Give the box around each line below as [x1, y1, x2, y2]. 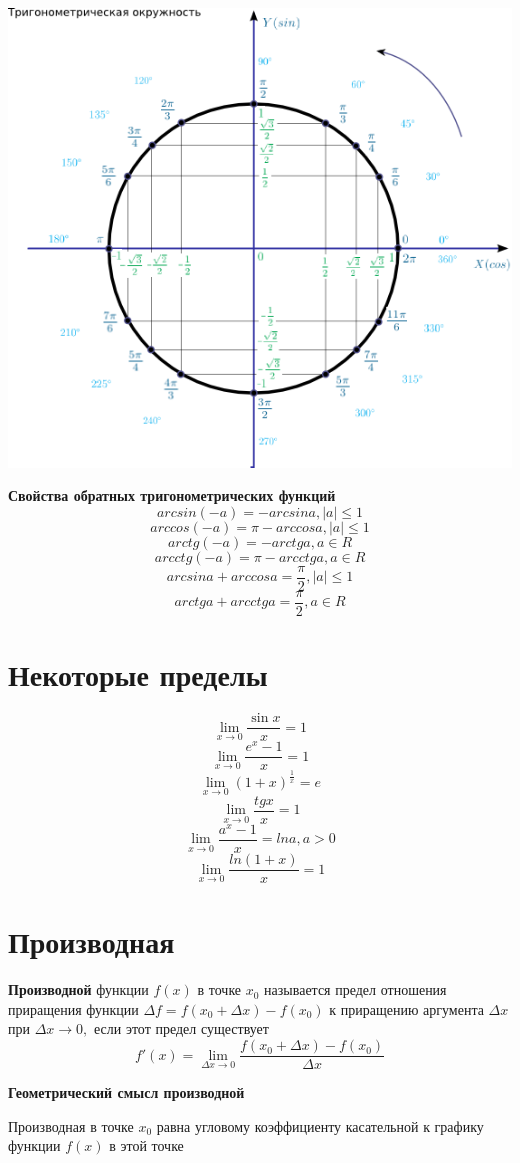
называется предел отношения [264, 979, 447, 1000]
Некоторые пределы [8, 654, 268, 695]
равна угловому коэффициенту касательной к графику [156, 1115, 484, 1136]
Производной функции [8, 979, 149, 1000]
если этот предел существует [93, 1018, 269, 1039]
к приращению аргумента [329, 998, 484, 1019]
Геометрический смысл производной [8, 1082, 245, 1103]
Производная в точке [8, 1115, 134, 1136]
